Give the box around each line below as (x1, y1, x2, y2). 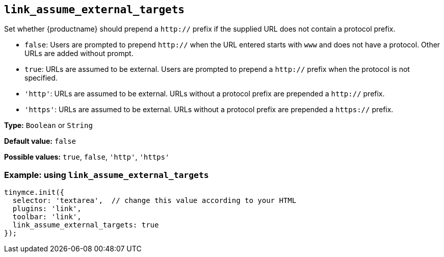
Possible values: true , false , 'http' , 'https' (4, 152, 170, 162)
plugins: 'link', (12, 204, 82, 213)
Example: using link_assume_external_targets (4, 169, 209, 180)
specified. (24, 73, 58, 83)
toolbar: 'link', (12, 213, 82, 221)
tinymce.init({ (4, 188, 65, 197)
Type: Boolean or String (4, 121, 93, 130)
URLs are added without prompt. (24, 49, 134, 58)
